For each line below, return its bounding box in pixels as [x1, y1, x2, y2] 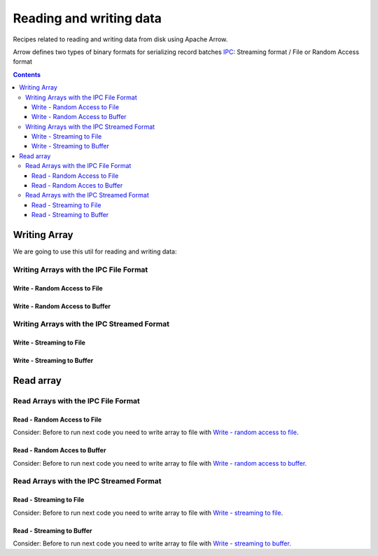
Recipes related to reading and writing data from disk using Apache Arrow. [13, 35, 228, 43]
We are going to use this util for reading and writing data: [13, 247, 178, 256]
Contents [13, 70, 41, 78]
